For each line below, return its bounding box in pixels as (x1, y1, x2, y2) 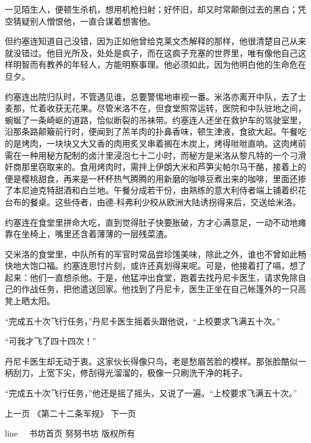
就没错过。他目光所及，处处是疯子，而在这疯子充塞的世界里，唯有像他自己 (5, 46, 298, 59)
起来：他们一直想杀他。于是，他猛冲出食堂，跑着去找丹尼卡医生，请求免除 (5, 271, 298, 283)
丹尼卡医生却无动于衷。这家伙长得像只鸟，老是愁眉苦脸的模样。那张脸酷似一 (5, 354, 306, 367)
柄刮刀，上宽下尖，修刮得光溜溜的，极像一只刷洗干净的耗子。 (5, 366, 248, 379)
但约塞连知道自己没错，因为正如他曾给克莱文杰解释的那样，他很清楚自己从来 (5, 35, 306, 47)
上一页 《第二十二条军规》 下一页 (5, 406, 136, 419)
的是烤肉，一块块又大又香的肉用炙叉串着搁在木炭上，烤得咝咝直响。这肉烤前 (5, 136, 306, 149)
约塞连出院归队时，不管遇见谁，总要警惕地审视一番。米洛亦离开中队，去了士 (5, 90, 306, 102)
